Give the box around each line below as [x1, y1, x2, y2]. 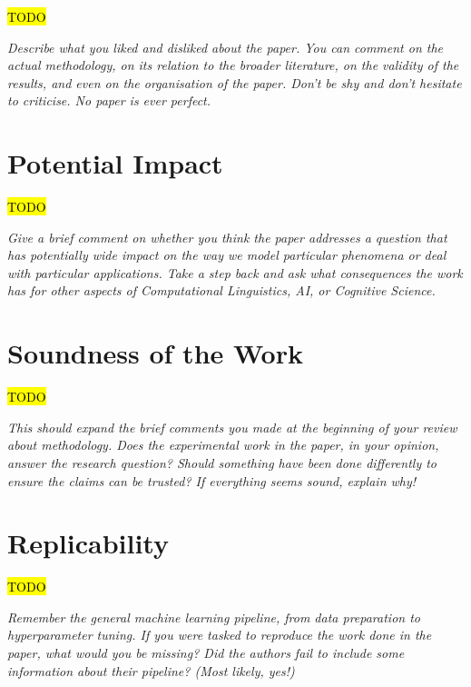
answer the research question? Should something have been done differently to [7, 453, 437, 472]
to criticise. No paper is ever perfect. [7, 91, 211, 110]
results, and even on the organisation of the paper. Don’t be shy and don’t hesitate [7, 73, 462, 92]
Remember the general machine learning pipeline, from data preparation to [7, 607, 420, 626]
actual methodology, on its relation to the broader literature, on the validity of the [7, 55, 459, 75]
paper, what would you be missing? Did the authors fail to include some [7, 643, 405, 662]
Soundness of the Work [7, 334, 303, 372]
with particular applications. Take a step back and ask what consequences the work [7, 263, 463, 282]
